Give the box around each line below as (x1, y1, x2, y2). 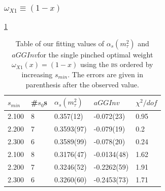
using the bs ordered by (80, 59, 153, 70)
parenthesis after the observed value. (25, 79, 139, 89)
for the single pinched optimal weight (38, 49, 153, 59)
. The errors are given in (68, 69, 144, 79)
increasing (21, 69, 53, 79)
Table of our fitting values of (15, 38, 105, 48)
